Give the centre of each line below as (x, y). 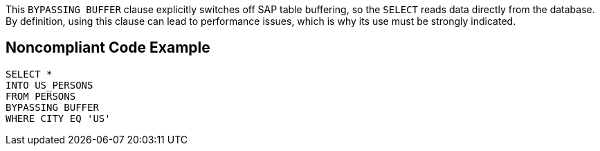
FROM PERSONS (41, 96)
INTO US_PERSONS (49, 85)
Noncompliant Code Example (108, 48)
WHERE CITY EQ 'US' (58, 118)
